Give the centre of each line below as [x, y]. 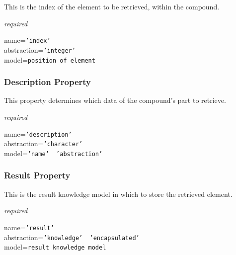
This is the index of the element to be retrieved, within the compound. [112, 6]
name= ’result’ [29, 227]
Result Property [37, 175]
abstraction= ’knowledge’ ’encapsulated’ [72, 237]
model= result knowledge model [55, 247]
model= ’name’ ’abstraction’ [53, 153]
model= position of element [50, 59]
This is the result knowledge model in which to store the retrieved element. [118, 194]
